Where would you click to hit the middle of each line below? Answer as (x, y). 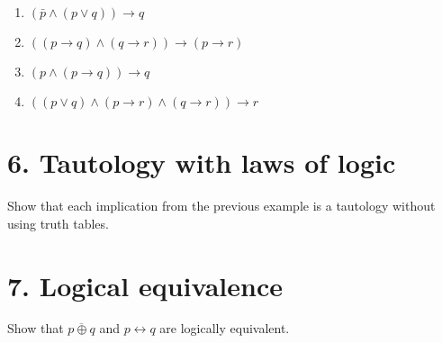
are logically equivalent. (225, 328)
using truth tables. (58, 223)
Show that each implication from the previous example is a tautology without (221, 206)
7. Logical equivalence (145, 285)
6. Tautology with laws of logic (202, 162)
